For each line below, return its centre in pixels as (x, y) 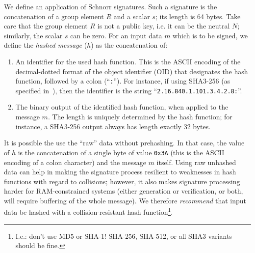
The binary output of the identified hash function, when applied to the (122, 107)
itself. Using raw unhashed (196, 162)
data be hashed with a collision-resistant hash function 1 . (89, 211)
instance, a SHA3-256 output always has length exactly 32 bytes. (113, 126)
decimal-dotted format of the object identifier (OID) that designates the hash (132, 71)
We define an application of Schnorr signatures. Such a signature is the (111, 6)
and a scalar (132, 16)
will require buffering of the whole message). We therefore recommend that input (125, 200)
